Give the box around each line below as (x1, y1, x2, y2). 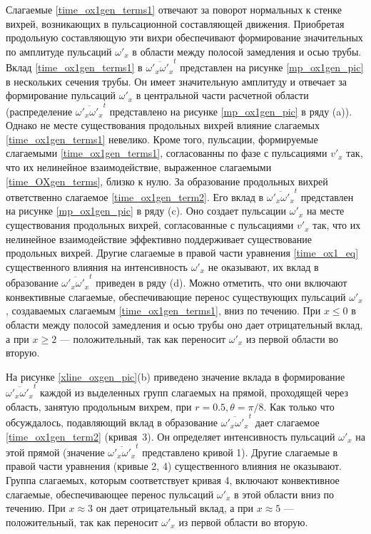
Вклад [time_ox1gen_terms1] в (6, 60, 143, 75)
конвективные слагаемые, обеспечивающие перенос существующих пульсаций (6, 289, 346, 304)
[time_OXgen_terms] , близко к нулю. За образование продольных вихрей (6, 173, 328, 188)
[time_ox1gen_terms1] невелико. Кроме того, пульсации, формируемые (6, 131, 318, 146)
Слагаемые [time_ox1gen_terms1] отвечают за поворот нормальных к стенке (6, 2, 342, 16)
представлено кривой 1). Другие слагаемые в (142, 444, 338, 459)
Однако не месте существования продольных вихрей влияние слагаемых (6, 118, 320, 133)
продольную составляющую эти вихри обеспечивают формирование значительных (6, 30, 363, 45)
